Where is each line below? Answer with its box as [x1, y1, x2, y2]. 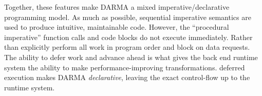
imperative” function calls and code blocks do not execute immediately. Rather [4, 31, 253, 42]
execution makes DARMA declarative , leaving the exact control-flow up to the [4, 72, 250, 83]
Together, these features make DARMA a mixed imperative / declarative [4, 2, 230, 12]
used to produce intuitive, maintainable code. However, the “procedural [4, 22, 229, 32]
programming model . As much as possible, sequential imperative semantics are [4, 11, 251, 22]
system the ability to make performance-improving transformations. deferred [4, 62, 245, 72]
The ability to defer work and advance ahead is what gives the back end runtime [4, 51, 258, 62]
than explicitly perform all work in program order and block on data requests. [4, 42, 250, 52]
